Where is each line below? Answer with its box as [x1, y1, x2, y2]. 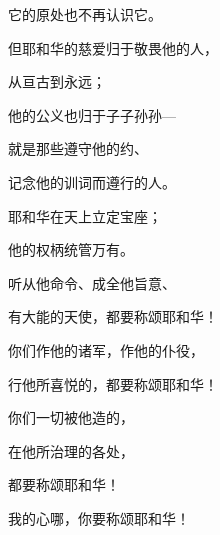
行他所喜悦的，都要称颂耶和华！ [8, 373, 218, 394]
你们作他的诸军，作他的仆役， [8, 339, 204, 360]
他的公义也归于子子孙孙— [8, 104, 176, 125]
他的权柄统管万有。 [8, 239, 134, 260]
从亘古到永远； [8, 71, 106, 92]
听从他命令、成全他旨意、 [8, 272, 176, 293]
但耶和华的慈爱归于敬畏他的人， [8, 37, 218, 58]
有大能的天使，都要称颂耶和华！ [8, 306, 218, 327]
